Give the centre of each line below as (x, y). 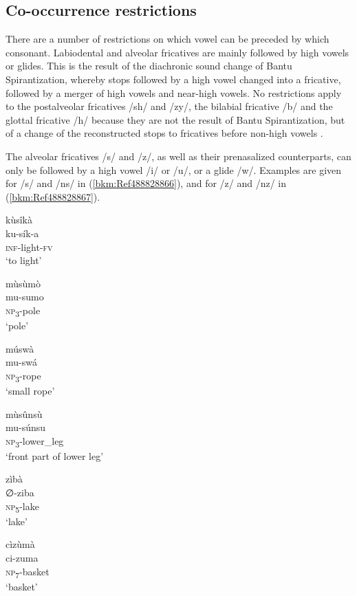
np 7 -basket (28, 572)
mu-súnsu (26, 427)
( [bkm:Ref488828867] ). (53, 196)
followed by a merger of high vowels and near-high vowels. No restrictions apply (174, 92)
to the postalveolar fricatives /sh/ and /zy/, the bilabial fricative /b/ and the (169, 106)
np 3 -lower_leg (35, 441)
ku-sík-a (22, 233)
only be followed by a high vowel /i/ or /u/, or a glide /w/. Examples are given (174, 169)
